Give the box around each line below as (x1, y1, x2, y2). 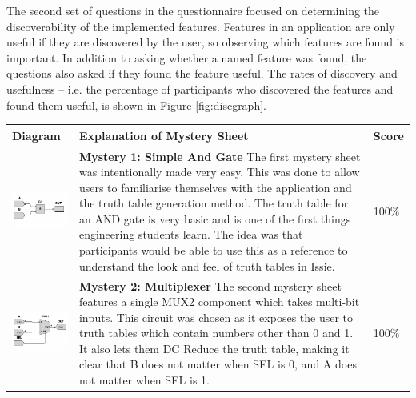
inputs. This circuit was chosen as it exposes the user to (78, 308, 354, 325)
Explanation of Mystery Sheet (78, 127, 249, 143)
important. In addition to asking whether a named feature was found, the (6, 49, 367, 66)
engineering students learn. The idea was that (78, 226, 303, 243)
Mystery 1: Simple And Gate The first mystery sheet (78, 147, 361, 164)
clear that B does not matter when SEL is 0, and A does (78, 356, 357, 372)
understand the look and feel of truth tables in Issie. (78, 257, 335, 274)
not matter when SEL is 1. (78, 372, 210, 388)
